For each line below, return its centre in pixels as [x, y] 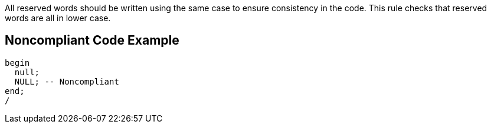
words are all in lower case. [58, 18]
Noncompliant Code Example [92, 41]
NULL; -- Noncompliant [67, 81]
